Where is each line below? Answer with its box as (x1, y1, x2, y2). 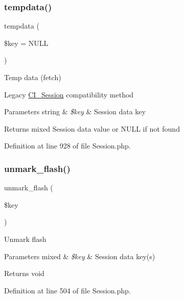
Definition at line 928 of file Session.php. (4, 140, 131, 151)
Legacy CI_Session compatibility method (4, 89, 134, 99)
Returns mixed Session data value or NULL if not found (4, 123, 180, 134)
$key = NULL (4, 37, 49, 48)
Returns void (4, 268, 44, 279)
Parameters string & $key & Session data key (4, 106, 146, 117)
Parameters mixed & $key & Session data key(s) (4, 251, 155, 261)
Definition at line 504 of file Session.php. (4, 285, 131, 295)
